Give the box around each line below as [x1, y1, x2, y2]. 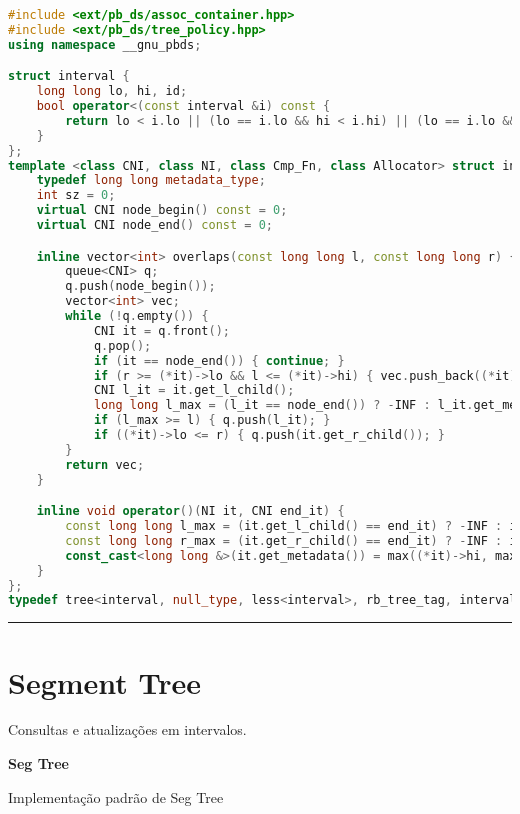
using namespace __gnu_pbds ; [8, 37, 202, 52]
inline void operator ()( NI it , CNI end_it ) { [36, 504, 345, 519]
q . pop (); [93, 338, 152, 353]
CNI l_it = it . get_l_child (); [93, 383, 295, 398]
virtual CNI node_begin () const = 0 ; [36, 203, 288, 218]
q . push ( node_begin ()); [65, 279, 216, 294]
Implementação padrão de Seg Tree [8, 786, 224, 807]
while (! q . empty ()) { [65, 309, 209, 324]
